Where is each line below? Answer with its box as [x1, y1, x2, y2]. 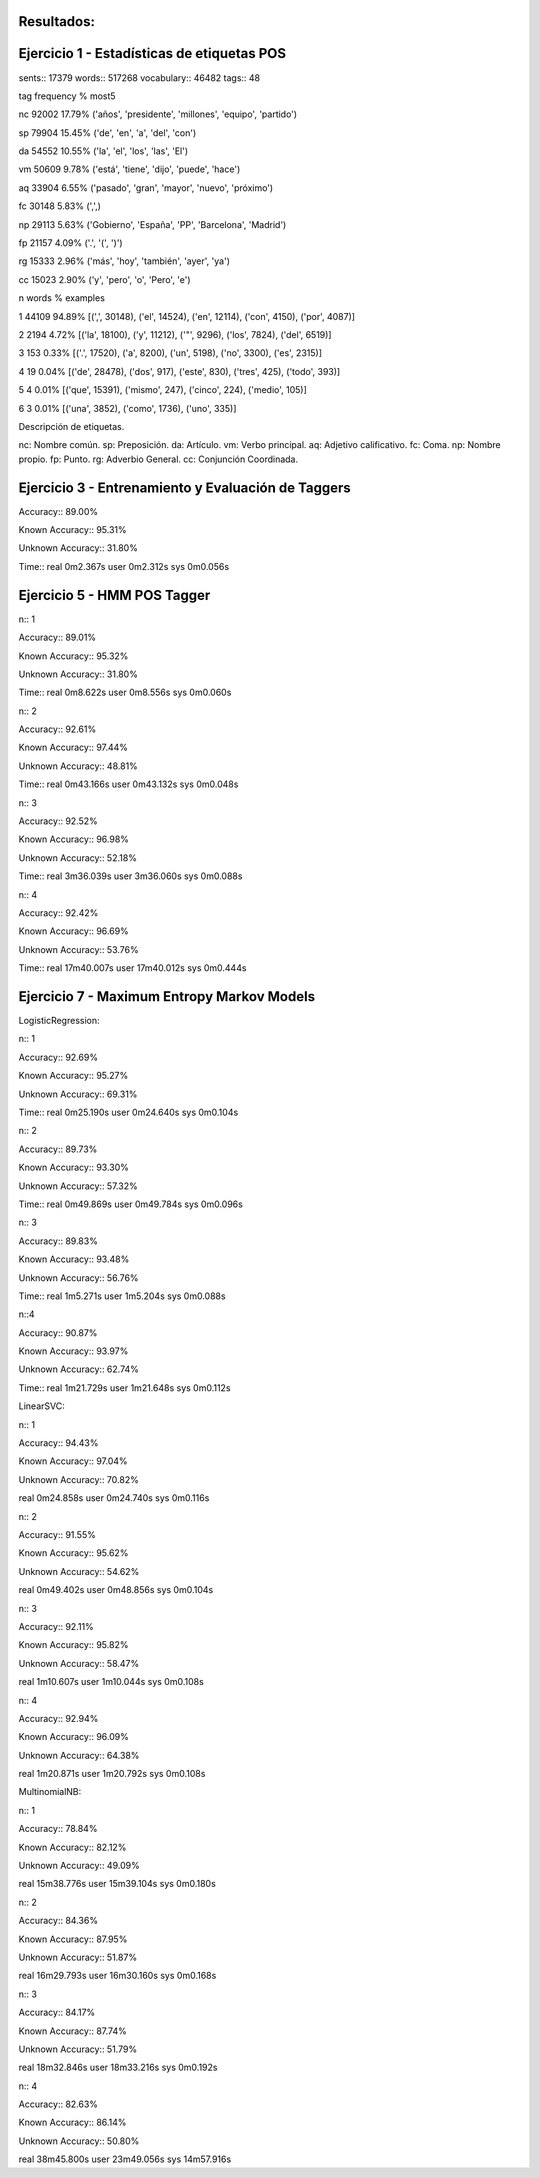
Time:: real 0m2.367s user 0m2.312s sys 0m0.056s [18, 560, 230, 572]
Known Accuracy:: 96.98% [18, 833, 130, 845]
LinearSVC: [18, 1400, 65, 1412]
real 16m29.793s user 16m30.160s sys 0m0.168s [18, 1970, 217, 1982]
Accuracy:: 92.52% [18, 815, 99, 827]
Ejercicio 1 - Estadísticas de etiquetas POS [18, 45, 287, 62]
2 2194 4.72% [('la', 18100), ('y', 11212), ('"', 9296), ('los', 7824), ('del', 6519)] [18, 329, 332, 340]
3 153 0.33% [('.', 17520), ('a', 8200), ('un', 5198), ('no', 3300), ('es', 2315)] [18, 347, 322, 359]
